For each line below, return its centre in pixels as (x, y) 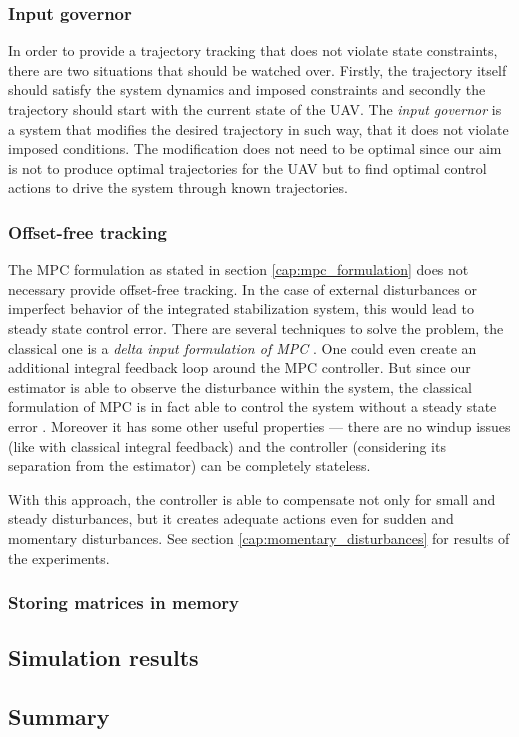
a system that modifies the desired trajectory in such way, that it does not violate (258, 128)
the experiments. (59, 557)
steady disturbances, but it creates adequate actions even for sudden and (231, 518)
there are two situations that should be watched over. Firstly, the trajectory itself (257, 69)
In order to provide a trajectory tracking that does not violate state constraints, (253, 50)
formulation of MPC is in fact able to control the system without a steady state (252, 406)
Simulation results (103, 657)
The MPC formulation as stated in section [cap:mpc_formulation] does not (238, 269)
